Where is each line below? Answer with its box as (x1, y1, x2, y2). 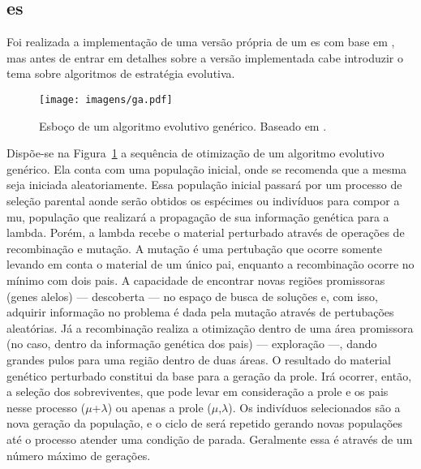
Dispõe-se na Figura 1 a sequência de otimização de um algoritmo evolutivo (6, 144, 384, 161)
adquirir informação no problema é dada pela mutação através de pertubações (6, 303, 394, 321)
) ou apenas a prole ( (107, 398, 212, 415)
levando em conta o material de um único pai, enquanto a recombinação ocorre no (6, 256, 415, 273)
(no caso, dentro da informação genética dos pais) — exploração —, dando (6, 335, 377, 352)
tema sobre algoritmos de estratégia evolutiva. (6, 65, 235, 82)
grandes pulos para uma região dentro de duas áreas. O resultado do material (6, 351, 391, 368)
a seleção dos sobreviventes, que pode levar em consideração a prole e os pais (6, 383, 389, 400)
